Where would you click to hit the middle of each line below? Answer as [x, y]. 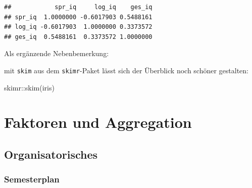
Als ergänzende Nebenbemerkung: [57, 53]
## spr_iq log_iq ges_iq [78, 7]
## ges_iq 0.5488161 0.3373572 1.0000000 [78, 37]
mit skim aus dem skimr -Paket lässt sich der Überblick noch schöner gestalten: [127, 70]
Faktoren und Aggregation [98, 122]
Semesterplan [32, 179]
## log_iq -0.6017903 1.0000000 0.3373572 [78, 27]
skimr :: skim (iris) [29, 87]
